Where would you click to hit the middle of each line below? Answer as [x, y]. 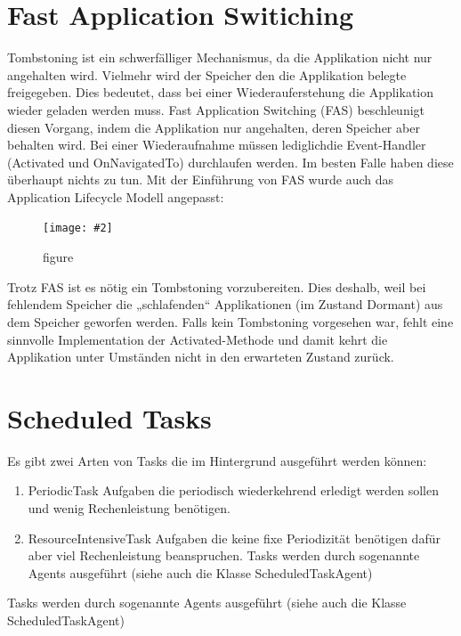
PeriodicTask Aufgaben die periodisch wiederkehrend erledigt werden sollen [233, 490]
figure [58, 257]
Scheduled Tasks [109, 417]
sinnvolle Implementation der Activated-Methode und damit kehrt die [198, 339]
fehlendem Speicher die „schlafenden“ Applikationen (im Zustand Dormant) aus [225, 304]
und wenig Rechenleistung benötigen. [129, 508]
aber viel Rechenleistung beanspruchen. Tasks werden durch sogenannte [224, 555]
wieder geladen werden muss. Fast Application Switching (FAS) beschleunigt [216, 109]
